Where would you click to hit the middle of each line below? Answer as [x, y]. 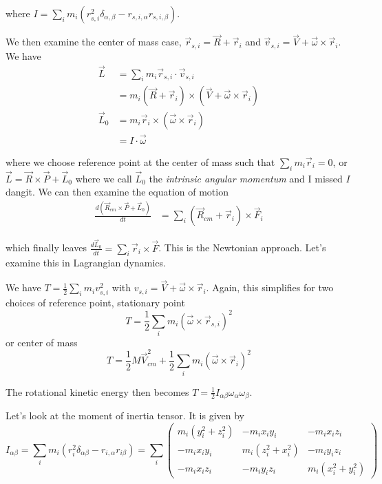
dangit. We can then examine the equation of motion [117, 192]
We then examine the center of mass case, [94, 42]
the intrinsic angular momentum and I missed [246, 178]
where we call [104, 178]
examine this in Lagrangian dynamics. [86, 263]
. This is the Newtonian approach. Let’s [242, 248]
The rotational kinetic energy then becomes [97, 391]
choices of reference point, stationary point [95, 303]
